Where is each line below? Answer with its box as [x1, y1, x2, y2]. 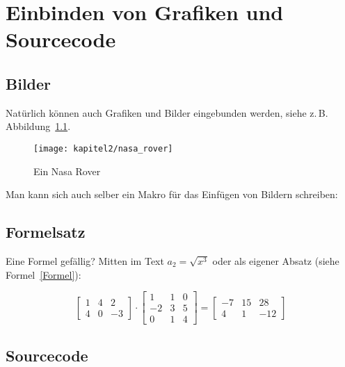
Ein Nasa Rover [33, 163, 101, 178]
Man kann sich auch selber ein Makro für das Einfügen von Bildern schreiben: [6, 187, 338, 202]
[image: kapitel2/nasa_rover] [33, 143, 173, 154]
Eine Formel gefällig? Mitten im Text [6, 254, 164, 268]
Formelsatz [6, 221, 86, 243]
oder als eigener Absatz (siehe [212, 254, 339, 268]
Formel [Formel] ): [6, 267, 81, 282]
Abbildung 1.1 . [6, 119, 71, 133]
